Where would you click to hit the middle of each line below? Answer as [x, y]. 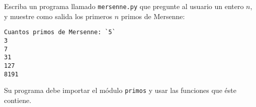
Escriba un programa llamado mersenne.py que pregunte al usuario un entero [124, 6]
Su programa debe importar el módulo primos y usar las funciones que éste [120, 90]
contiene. [18, 100]
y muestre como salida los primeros [58, 16]
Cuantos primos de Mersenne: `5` [60, 32]
